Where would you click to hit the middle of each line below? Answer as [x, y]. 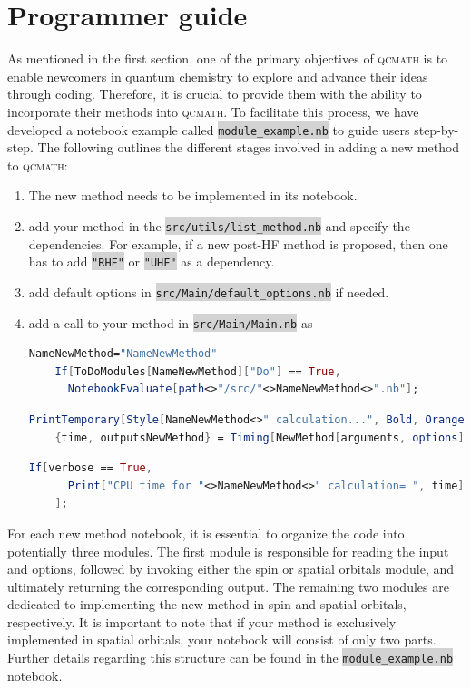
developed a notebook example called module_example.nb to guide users [209, 129]
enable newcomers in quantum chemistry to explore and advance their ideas [218, 76]
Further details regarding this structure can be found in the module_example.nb [231, 658]
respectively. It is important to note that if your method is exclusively [202, 621]
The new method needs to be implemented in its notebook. [193, 195]
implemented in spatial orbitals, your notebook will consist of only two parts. [222, 640]
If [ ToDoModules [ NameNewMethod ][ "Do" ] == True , [198, 371]
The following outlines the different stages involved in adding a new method [249, 147]
